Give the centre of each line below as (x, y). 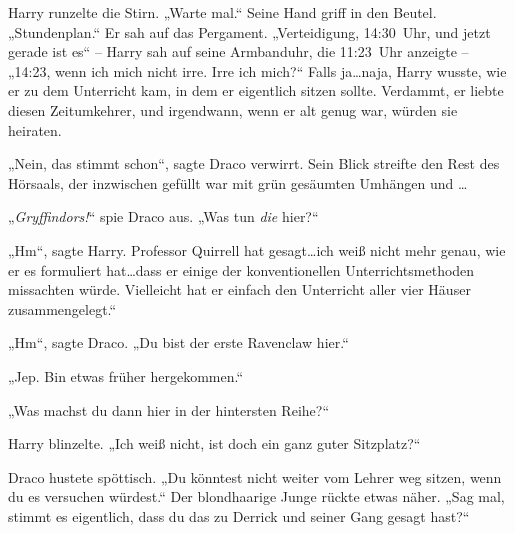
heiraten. (35, 129)
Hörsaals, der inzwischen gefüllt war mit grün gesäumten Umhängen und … (238, 182)
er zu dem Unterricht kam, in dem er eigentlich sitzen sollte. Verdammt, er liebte (256, 90)
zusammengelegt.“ (62, 308)
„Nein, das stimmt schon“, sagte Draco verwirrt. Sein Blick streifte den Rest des (254, 163)
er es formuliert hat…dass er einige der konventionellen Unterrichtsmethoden (241, 269)
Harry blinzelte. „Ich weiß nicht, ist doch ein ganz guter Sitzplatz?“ (214, 443)
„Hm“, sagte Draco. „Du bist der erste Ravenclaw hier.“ (178, 342)
